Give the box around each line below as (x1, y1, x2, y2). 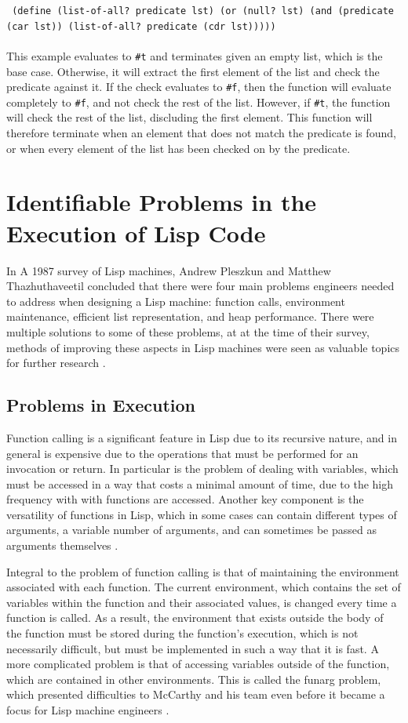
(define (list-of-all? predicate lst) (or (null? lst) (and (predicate (12, 5, 394, 16)
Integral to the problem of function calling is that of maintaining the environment (6, 563, 399, 579)
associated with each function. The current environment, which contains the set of (6, 579, 401, 595)
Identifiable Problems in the (6, 186, 317, 218)
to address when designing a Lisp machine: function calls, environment (6, 292, 345, 309)
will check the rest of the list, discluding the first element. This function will (6, 109, 373, 125)
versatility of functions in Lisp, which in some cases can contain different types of (6, 506, 397, 522)
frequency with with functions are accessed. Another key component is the (6, 491, 364, 507)
